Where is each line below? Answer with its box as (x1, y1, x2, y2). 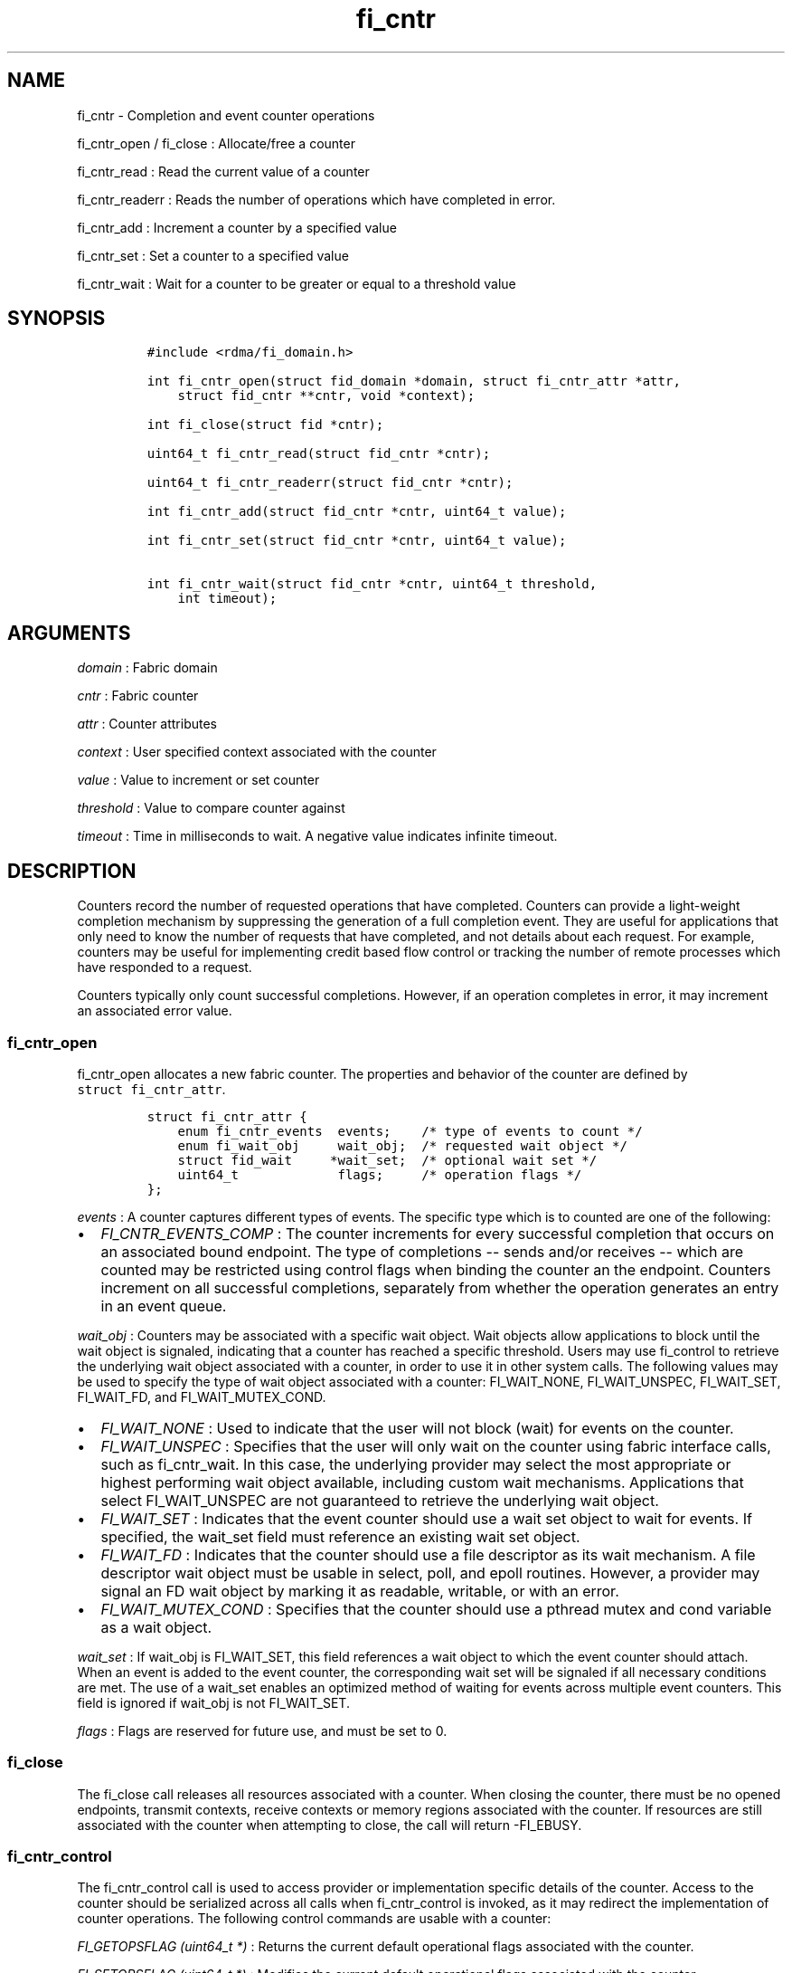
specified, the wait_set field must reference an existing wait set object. (100, 1527, 580, 1546)
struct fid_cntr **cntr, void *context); (177, 388, 476, 404)
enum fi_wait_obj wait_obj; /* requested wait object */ (177, 1138, 627, 1153)
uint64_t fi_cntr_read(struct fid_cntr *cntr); (146, 446, 491, 462)
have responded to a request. (77, 959, 252, 976)
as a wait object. (100, 1617, 212, 1636)
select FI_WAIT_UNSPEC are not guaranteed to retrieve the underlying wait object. (100, 1491, 659, 1510)
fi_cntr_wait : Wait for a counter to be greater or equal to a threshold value (77, 275, 516, 291)
